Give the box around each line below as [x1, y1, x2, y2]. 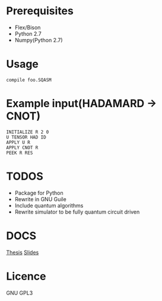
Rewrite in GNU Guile [14, 195, 66, 203]
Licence [6, 269, 46, 283]
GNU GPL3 [6, 289, 33, 296]
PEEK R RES [6, 150, 33, 156]
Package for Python [14, 189, 63, 196]
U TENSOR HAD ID [6, 134, 46, 140]
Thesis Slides [6, 249, 39, 256]
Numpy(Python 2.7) [14, 36, 63, 43]
